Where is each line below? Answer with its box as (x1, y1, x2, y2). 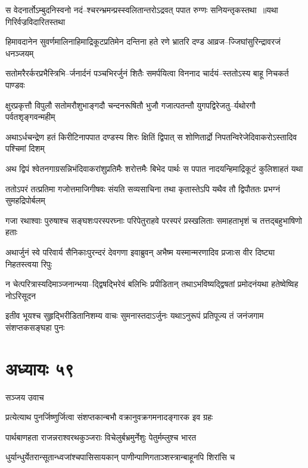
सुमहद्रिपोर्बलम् (5, 194, 45, 207)
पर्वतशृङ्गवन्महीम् (5, 110, 55, 123)
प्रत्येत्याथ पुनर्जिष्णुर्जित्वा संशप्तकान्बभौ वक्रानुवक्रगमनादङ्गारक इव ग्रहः (5, 411, 213, 423)
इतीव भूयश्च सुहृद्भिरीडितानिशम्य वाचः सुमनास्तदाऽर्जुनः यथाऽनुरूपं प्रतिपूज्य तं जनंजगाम (5, 309, 264, 322)
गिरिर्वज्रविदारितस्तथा (5, 15, 66, 27)
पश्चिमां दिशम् (5, 142, 45, 155)
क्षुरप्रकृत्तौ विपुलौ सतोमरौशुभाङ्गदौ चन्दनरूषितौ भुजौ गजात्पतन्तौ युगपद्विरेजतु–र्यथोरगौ (5, 98, 256, 111)
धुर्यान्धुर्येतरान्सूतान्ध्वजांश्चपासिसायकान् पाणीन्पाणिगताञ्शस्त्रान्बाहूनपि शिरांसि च (5, 451, 235, 463)
